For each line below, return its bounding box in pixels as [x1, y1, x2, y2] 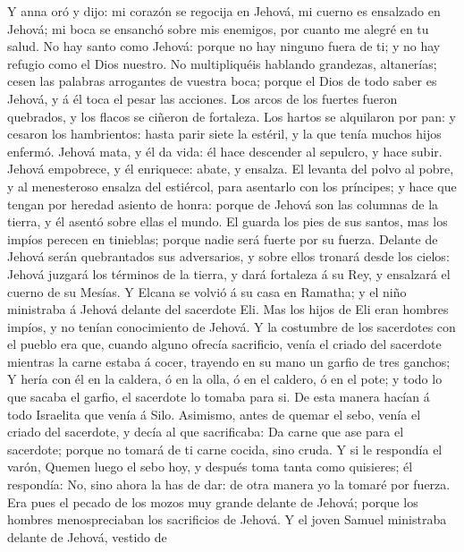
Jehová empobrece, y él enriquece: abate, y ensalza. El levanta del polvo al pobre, [7, 159, 454, 178]
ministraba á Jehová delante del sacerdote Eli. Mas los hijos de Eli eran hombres [7, 300, 449, 318]
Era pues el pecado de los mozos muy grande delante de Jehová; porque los [7, 492, 418, 511]
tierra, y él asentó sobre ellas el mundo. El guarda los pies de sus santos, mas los [7, 212, 448, 231]
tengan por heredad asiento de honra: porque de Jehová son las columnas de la [7, 194, 439, 213]
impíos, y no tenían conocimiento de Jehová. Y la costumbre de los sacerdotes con [7, 317, 456, 335]
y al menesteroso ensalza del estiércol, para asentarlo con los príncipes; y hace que [7, 176, 457, 195]
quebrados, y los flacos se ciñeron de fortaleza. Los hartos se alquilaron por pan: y [7, 106, 456, 125]
